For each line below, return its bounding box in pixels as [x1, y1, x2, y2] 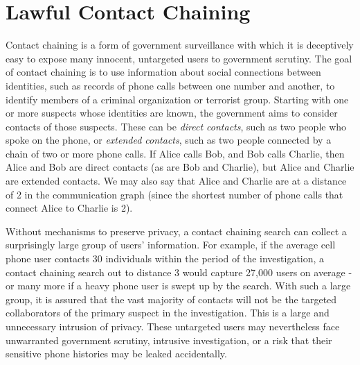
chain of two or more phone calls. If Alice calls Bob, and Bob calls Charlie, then [6, 146, 345, 160]
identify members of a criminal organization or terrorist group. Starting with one [6, 92, 349, 106]
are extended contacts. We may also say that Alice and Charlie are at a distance [6, 173, 347, 188]
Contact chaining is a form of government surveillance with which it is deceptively [6, 37, 354, 52]
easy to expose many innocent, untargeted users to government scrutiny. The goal [6, 51, 352, 65]
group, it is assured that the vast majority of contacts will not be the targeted [6, 291, 337, 306]
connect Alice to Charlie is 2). [6, 201, 133, 215]
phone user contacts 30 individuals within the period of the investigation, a [6, 251, 325, 266]
